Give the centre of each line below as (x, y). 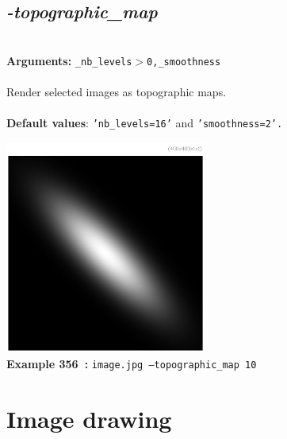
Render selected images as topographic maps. (117, 92)
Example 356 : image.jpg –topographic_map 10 (132, 364)
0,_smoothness (184, 62)
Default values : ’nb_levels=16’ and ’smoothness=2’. (145, 123)
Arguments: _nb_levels (69, 60)
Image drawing (89, 418)
